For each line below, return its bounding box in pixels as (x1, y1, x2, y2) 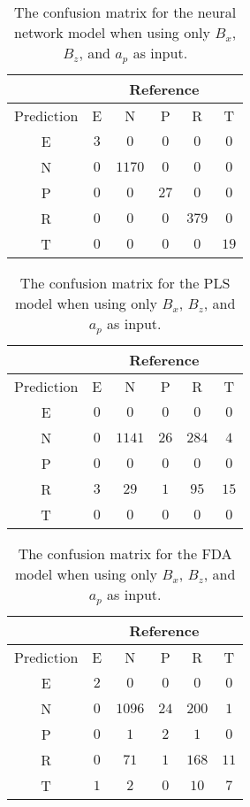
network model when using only (14, 22, 210, 42)
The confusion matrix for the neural (13, 2, 237, 22)
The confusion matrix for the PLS (19, 272, 231, 293)
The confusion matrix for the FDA (18, 542, 232, 564)
